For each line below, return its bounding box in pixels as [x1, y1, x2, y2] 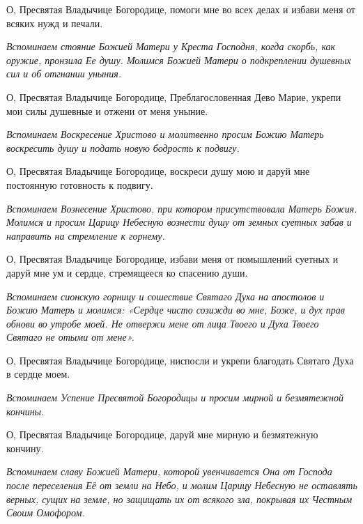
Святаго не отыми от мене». [6, 330, 134, 344]
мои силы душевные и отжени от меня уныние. [6, 103, 208, 118]
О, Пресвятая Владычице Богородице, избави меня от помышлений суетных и [6, 252, 339, 266]
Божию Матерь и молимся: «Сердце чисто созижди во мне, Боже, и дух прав [6, 302, 345, 317]
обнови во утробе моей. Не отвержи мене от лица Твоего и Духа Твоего [6, 316, 319, 330]
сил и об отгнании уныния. [6, 66, 122, 81]
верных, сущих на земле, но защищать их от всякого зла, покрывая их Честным [6, 491, 353, 506]
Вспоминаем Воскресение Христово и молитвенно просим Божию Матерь [6, 127, 324, 141]
